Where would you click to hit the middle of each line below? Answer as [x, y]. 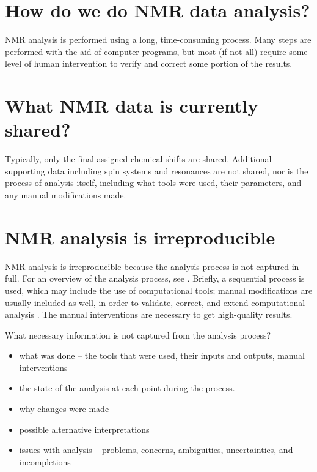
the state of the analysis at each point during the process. [127, 388]
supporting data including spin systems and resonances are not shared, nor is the [157, 170]
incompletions [45, 461]
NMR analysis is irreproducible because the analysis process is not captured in [152, 266]
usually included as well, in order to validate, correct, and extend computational [155, 302]
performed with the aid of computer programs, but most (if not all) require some [156, 51]
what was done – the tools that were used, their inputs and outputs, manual [162, 355]
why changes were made [64, 409]
